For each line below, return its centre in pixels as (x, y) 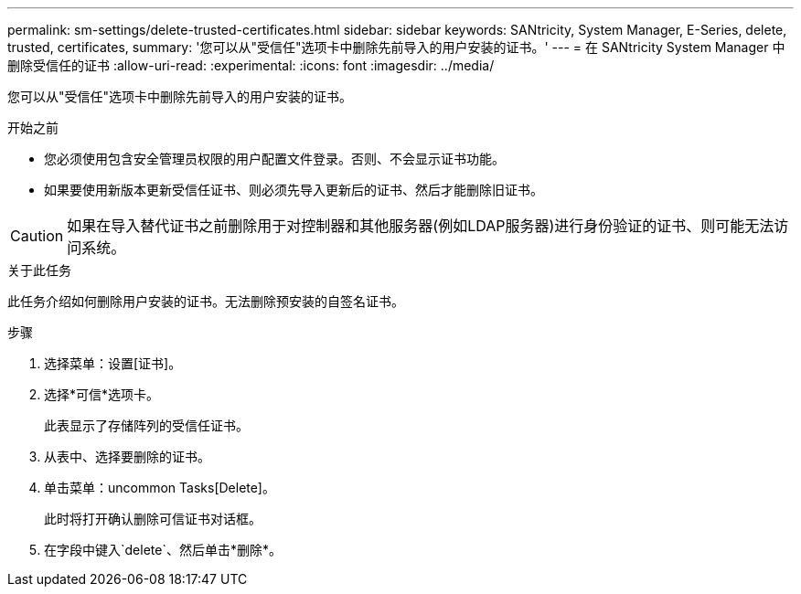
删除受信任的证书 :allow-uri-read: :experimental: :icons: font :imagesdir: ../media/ (251, 65)
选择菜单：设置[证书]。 (113, 363)
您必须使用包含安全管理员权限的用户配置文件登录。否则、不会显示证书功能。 (274, 159)
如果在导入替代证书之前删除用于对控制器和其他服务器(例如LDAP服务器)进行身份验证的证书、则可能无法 (421, 226)
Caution (37, 236)
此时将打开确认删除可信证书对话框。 (153, 519)
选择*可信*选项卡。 (102, 394)
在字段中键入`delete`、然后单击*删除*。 (163, 550)
